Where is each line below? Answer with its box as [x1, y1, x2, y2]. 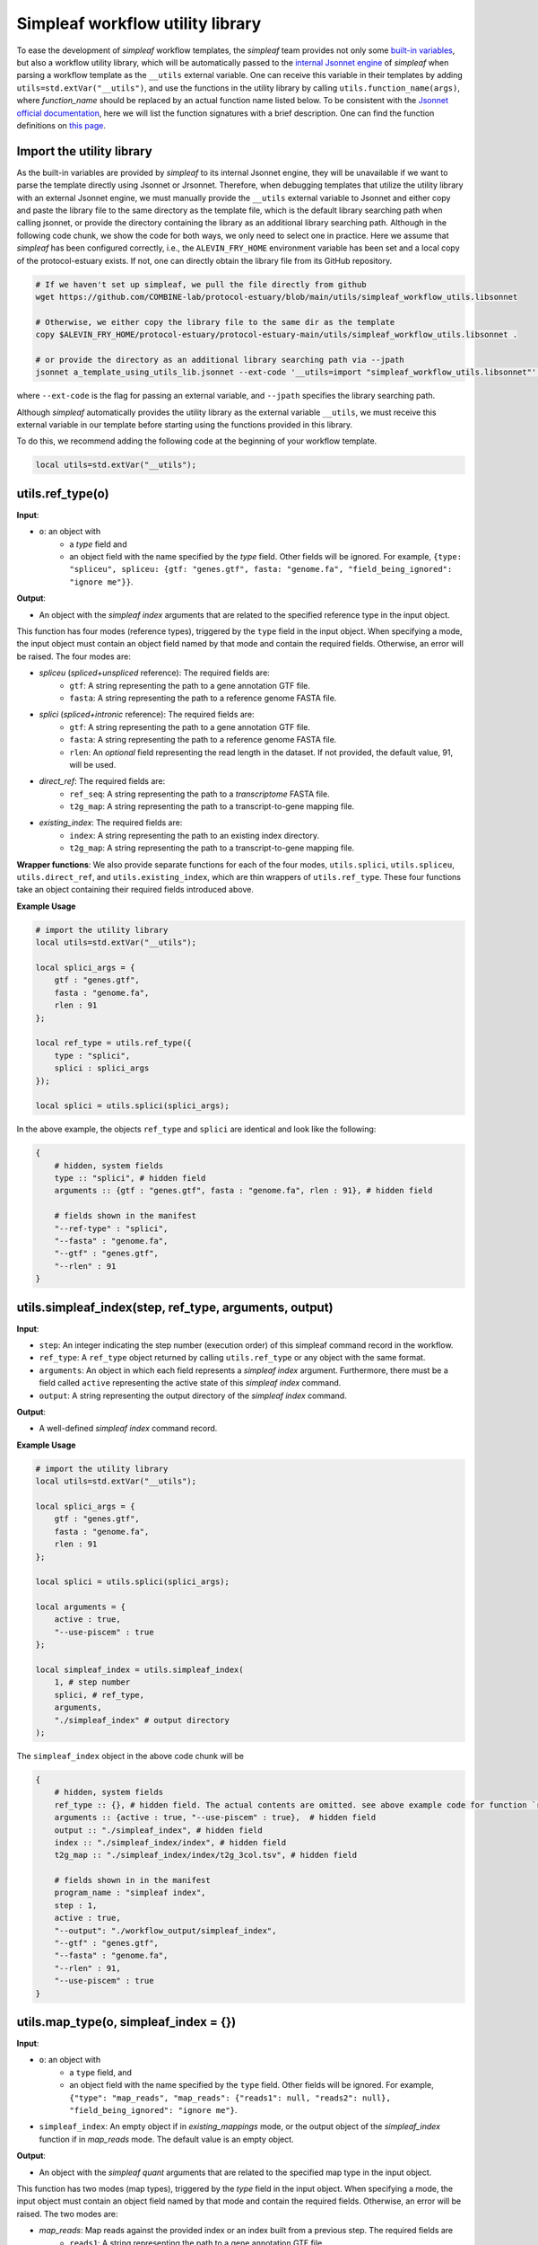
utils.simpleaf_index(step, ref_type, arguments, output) [16, 1299, 334, 1315]
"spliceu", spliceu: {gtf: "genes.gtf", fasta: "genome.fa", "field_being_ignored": [69, 564, 453, 575]
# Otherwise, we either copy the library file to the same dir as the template [35, 317, 395, 327]
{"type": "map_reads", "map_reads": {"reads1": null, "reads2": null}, [69, 2092, 392, 2103]
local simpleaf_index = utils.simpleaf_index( [35, 1665, 244, 1675]
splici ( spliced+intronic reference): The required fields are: [39, 709, 255, 720]
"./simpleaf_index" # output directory [54, 1715, 230, 1725]
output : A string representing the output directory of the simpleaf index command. [39, 1390, 347, 1401]
